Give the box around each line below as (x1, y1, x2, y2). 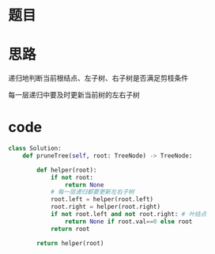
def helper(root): (36, 166, 97, 174)
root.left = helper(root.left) (50, 195, 154, 203)
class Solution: (8, 145, 62, 153)
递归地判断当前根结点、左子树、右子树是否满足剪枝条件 (8, 74, 188, 83)
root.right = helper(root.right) (50, 203, 160, 211)
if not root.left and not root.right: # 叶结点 (50, 210, 207, 218)
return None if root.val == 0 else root (64, 218, 193, 226)
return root (50, 225, 90, 233)
